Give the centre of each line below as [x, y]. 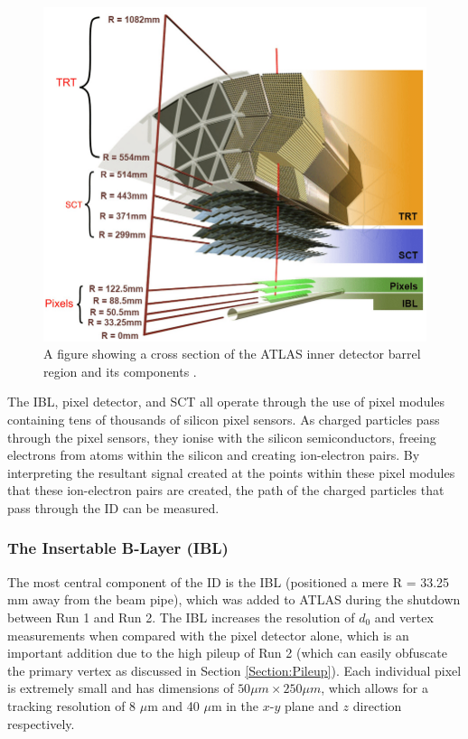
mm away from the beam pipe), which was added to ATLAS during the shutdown [234, 599]
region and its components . [120, 371]
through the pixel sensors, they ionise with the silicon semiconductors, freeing [222, 437]
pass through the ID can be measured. [113, 507]
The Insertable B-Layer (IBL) [118, 548]
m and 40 [173, 705]
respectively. [41, 723]
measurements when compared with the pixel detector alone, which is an [208, 635]
